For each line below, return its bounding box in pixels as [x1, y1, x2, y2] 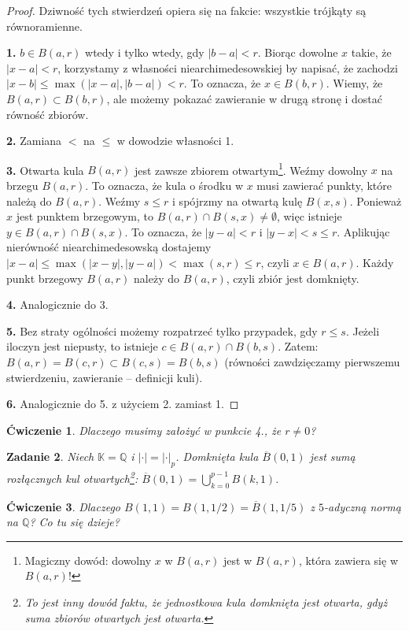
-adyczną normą [324, 498, 401, 514]
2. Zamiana [6, 132, 62, 149]
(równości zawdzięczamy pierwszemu [224, 353, 400, 369]
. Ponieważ [349, 192, 402, 209]
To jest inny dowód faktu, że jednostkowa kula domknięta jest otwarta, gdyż [24, 593, 388, 610]
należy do [134, 269, 180, 286]
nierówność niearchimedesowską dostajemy [6, 239, 212, 255]
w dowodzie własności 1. [116, 132, 234, 149]
